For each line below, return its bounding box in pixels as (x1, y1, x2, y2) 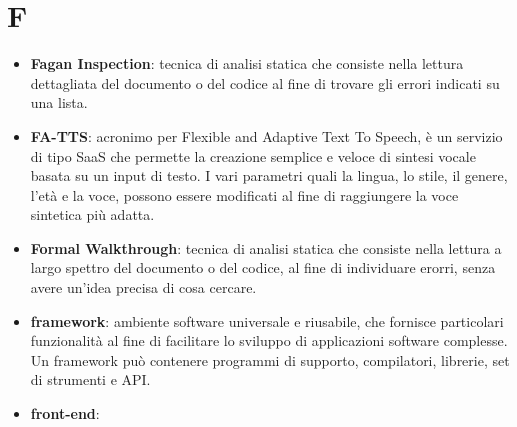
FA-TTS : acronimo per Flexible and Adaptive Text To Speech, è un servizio (30, 125, 503, 146)
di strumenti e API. (30, 369, 151, 390)
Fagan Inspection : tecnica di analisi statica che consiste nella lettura (30, 53, 464, 74)
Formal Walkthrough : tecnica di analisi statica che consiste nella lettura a (30, 237, 502, 258)
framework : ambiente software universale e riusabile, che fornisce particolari (30, 310, 504, 331)
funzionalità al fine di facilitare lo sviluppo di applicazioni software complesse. (30, 330, 508, 351)
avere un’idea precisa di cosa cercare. (30, 277, 257, 298)
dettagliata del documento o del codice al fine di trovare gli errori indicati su (30, 72, 500, 93)
